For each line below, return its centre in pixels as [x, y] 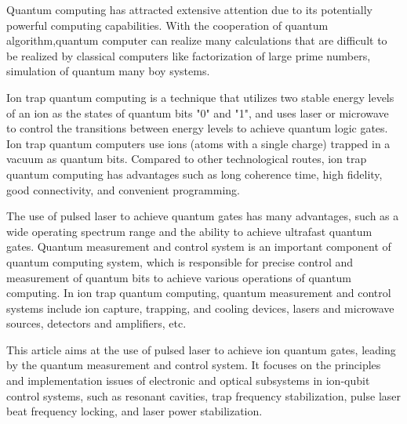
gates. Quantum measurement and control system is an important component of [199, 246]
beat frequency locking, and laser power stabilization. [134, 411]
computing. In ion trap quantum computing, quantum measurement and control [199, 293]
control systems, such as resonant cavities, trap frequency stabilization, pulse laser [203, 395]
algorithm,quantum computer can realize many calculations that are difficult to [197, 40]
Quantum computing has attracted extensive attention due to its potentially [189, 9]
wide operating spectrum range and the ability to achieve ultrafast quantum [189, 231]
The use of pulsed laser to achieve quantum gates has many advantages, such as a [203, 216]
